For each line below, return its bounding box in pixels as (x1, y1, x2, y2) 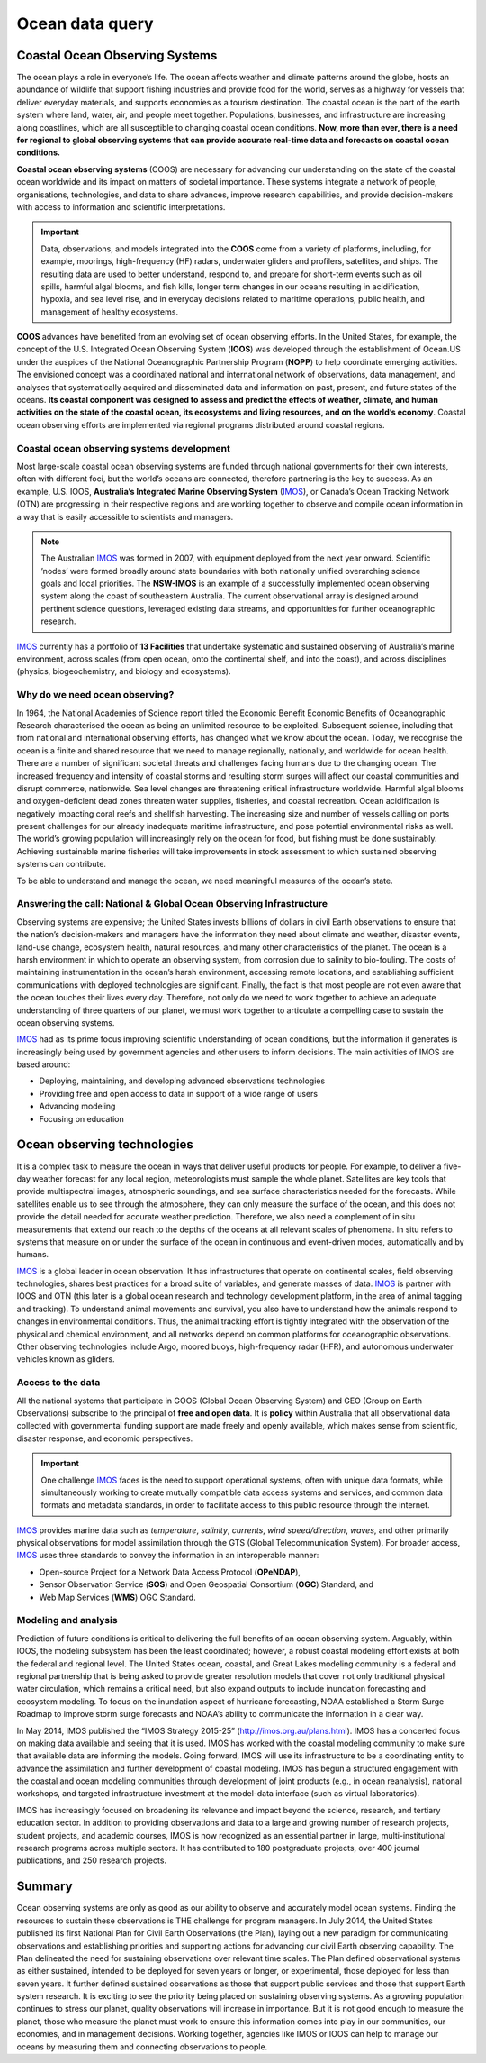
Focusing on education (39, 1113, 125, 1124)
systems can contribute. (16, 859, 107, 870)
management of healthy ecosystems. (40, 306, 179, 317)
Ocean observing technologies (16, 1136, 193, 1153)
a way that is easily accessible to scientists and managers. (16, 511, 234, 522)
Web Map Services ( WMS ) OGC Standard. (39, 1592, 197, 1602)
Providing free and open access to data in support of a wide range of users (39, 1088, 319, 1099)
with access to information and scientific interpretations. (16, 201, 226, 212)
